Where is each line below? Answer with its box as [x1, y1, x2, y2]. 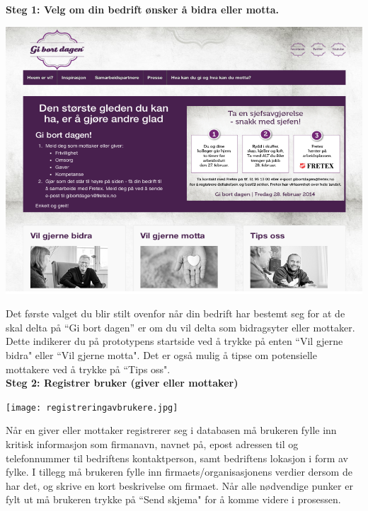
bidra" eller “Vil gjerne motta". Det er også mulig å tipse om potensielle [6, 347, 317, 362]
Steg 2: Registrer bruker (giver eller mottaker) [6, 375, 238, 390]
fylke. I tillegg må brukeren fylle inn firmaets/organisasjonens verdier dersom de [6, 464, 352, 479]
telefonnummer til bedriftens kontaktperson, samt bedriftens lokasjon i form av [6, 450, 349, 465]
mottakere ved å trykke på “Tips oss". [6, 361, 171, 376]
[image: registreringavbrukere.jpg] [6, 402, 178, 413]
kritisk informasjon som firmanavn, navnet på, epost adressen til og [6, 437, 299, 451]
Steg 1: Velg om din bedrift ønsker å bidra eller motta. [6, 2, 279, 16]
